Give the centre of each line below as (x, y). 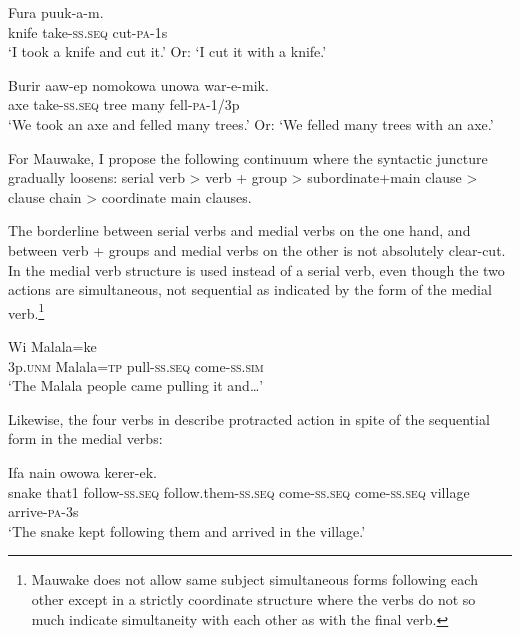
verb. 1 (26, 311)
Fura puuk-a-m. (56, 12)
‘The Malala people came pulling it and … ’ (136, 385)
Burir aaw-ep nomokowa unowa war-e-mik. (138, 84)
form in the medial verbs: (85, 438)
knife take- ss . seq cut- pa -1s (88, 31)
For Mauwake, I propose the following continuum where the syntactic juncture (248, 157)
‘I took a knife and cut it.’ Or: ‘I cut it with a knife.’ (167, 51)
